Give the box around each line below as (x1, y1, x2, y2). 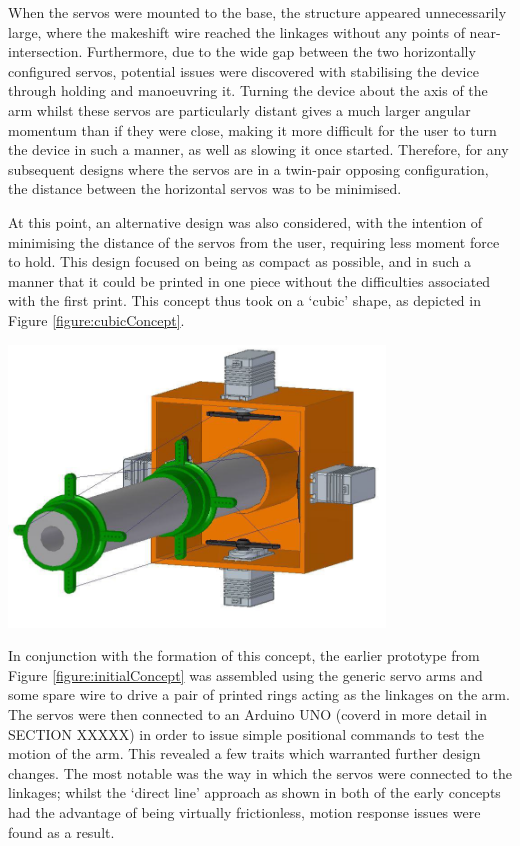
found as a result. (8, 821, 115, 842)
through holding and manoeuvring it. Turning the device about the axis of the (8, 80, 488, 101)
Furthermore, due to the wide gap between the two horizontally (87, 41, 476, 62)
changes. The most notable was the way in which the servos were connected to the (8, 762, 512, 783)
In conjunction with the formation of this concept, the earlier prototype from (8, 645, 480, 666)
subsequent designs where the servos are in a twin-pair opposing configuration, (8, 158, 489, 179)
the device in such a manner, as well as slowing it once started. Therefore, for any (8, 139, 509, 160)
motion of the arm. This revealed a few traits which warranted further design (8, 743, 481, 764)
